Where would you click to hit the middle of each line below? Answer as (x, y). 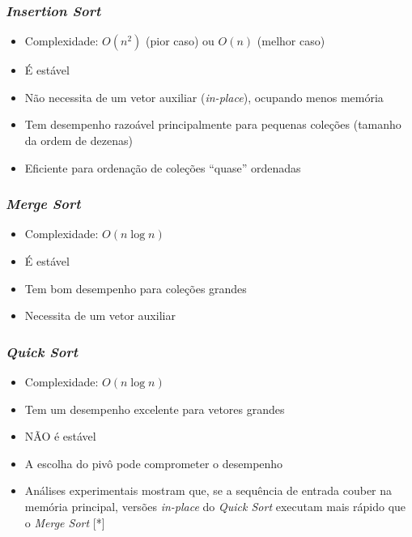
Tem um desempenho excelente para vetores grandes (155, 409)
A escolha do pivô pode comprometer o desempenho (154, 463)
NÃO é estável (60, 436)
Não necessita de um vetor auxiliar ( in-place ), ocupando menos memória (204, 97)
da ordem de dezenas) (79, 140)
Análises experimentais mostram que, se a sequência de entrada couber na (208, 490)
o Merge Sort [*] (65, 522)
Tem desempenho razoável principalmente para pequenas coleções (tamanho (213, 124)
